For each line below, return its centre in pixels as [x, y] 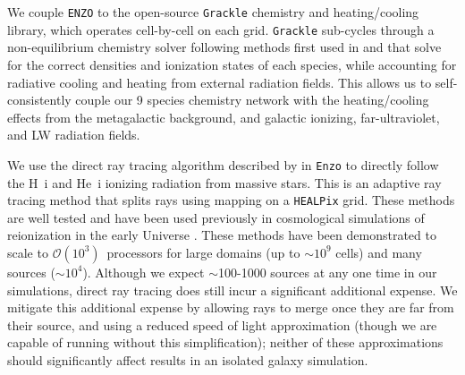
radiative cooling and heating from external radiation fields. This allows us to [220, 82]
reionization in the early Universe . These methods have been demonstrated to [222, 235]
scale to [28, 252]
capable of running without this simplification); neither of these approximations [225, 342]
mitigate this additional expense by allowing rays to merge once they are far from [231, 307]
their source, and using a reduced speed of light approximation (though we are [222, 324]
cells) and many [379, 252]
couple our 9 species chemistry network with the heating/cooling [252, 100]
